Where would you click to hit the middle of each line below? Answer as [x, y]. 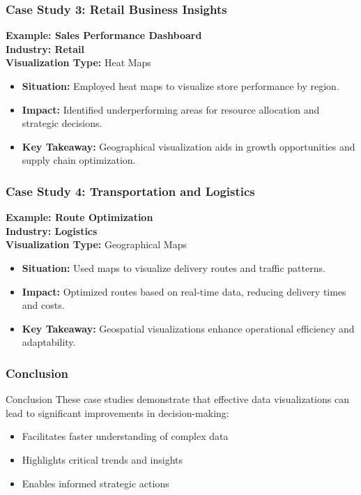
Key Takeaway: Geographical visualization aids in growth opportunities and [189, 146]
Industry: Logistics [52, 230]
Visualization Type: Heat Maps [78, 62]
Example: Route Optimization [79, 217]
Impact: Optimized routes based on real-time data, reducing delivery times [184, 291]
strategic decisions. [62, 123]
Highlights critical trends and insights [102, 459]
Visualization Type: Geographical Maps [96, 244]
